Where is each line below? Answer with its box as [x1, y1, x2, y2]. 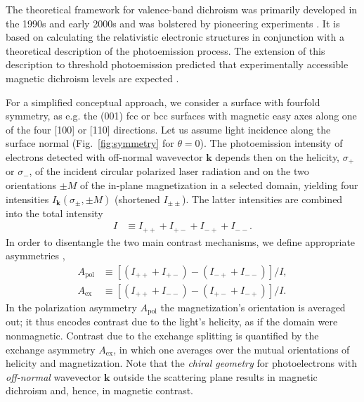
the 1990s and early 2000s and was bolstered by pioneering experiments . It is [6, 15, 340, 30]
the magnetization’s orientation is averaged [160, 299, 346, 314]
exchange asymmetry [6, 342, 96, 356]
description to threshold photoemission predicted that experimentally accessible [6, 57, 349, 72]
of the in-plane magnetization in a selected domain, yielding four [79, 177, 358, 192]
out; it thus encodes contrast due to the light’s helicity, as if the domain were [6, 314, 338, 329]
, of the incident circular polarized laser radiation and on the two [29, 164, 309, 179]
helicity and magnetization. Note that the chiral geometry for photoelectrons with [6, 356, 357, 370]
